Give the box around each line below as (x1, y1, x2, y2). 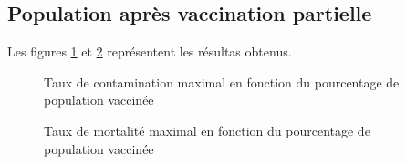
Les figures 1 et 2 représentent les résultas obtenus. (7, 42, 292, 61)
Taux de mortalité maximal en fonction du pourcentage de (44, 120, 370, 139)
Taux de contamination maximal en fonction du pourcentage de (44, 72, 400, 91)
